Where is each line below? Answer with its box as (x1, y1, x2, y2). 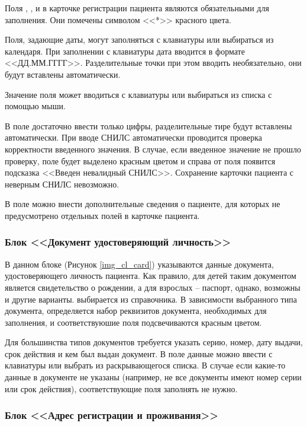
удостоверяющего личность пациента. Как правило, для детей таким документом (5, 269, 296, 282)
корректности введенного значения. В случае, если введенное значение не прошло (5, 142, 301, 155)
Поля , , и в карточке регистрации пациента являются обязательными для (5, 2, 269, 14)
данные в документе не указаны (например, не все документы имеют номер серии (5, 371, 302, 383)
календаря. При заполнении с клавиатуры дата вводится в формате (5, 44, 245, 57)
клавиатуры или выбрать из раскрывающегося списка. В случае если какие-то (5, 359, 286, 371)
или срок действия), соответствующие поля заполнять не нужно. (5, 382, 238, 395)
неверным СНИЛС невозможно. (5, 177, 119, 190)
